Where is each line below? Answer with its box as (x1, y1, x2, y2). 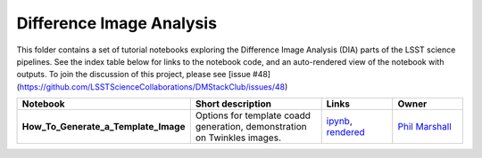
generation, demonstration (195, 121, 307, 133)
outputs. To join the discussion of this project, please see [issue (16, 69, 252, 80)
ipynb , (326, 115, 353, 128)
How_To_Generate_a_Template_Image (21, 121, 186, 133)
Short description (195, 98, 272, 110)
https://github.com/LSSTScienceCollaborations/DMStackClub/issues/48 (19, 81, 286, 92)
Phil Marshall (397, 121, 453, 133)
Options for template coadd (195, 109, 312, 122)
